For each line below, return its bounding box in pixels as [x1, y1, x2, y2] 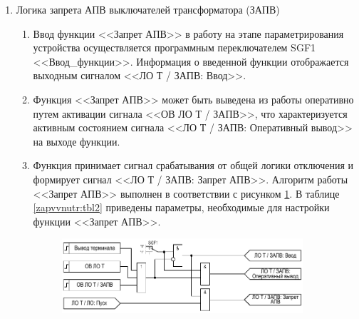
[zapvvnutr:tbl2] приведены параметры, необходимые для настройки [33, 200, 330, 215]
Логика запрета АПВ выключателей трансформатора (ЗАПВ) [16, 2, 280, 16]
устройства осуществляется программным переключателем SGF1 [33, 40, 316, 55]
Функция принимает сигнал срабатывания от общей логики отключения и [33, 158, 354, 173]
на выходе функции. [33, 133, 120, 148]
